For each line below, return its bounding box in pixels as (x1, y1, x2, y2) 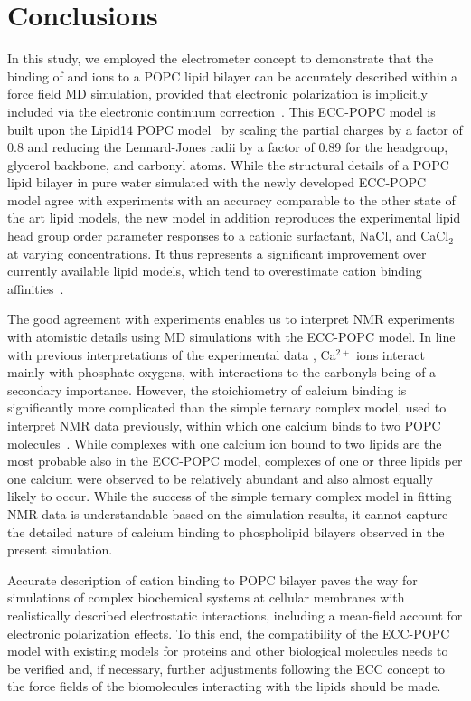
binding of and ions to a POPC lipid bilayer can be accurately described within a (7, 66, 458, 85)
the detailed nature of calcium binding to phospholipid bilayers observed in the (7, 522, 445, 541)
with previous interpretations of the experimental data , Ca (7, 345, 336, 364)
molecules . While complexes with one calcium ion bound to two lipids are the (7, 433, 442, 452)
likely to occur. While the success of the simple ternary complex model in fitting (7, 487, 452, 506)
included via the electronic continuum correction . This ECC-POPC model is (7, 101, 436, 120)
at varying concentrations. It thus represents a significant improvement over (7, 243, 427, 262)
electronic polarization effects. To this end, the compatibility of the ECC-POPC (7, 623, 450, 642)
